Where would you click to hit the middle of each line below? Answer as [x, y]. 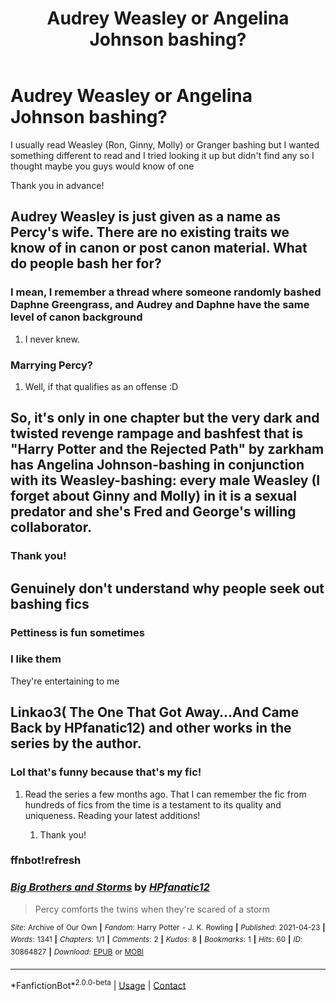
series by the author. [76, 743]
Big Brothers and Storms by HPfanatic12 [110, 887]
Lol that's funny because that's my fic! [106, 772]
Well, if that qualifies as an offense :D [101, 386]
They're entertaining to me [65, 681]
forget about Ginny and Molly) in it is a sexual [153, 496]
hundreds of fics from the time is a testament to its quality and [153, 804]
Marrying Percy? [51, 365]
